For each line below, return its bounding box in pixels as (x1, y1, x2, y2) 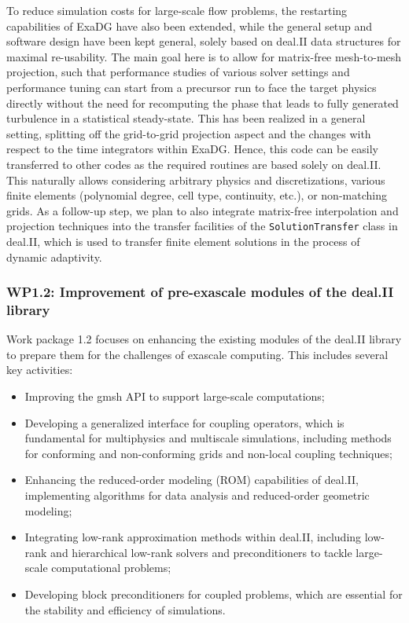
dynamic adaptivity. (6, 248, 102, 265)
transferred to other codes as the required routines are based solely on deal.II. (6, 156, 381, 172)
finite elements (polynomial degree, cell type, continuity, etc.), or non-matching (6, 187, 387, 203)
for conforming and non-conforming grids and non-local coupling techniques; (24, 445, 392, 461)
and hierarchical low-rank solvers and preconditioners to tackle (50, 544, 352, 560)
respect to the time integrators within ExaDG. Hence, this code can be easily (6, 141, 378, 157)
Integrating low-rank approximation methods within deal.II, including (24, 529, 362, 545)
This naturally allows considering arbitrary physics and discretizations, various (6, 171, 385, 188)
